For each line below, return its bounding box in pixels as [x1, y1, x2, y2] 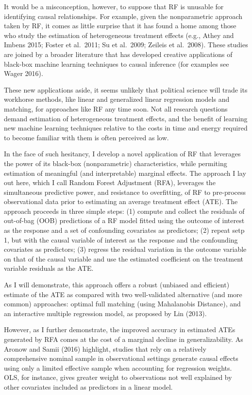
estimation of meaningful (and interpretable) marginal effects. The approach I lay [4, 168, 246, 178]
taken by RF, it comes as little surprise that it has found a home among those [4, 20, 236, 31]
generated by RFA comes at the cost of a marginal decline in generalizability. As [4, 334, 243, 344]
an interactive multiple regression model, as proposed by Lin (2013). [4, 308, 207, 318]
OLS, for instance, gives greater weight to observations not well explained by [4, 372, 232, 382]
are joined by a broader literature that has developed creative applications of [4, 49, 233, 59]
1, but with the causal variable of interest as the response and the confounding [4, 234, 238, 245]
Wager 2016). [4, 68, 43, 78]
